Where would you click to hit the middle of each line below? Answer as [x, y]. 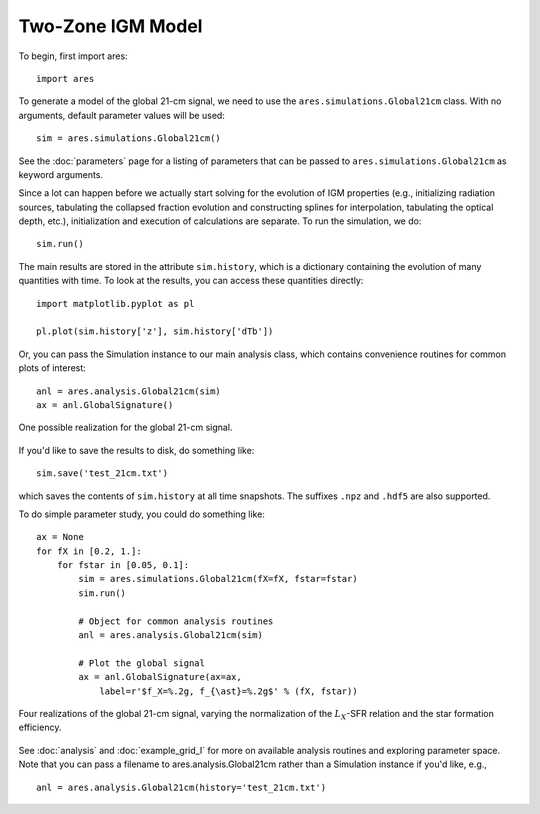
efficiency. [40, 727]
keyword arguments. [61, 174]
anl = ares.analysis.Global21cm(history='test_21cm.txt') [181, 787]
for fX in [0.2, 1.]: [89, 551]
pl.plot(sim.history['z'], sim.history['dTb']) [155, 331]
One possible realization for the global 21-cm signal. [125, 427]
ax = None [60, 537]
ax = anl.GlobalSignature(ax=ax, [160, 677]
